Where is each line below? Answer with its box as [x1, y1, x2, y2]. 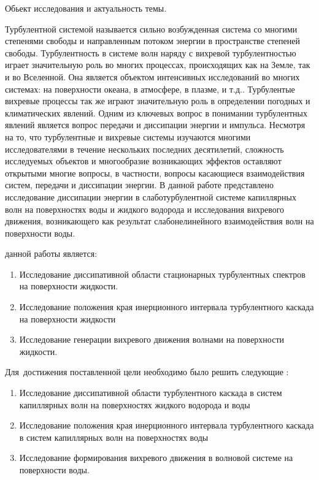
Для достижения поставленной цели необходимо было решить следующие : [5, 365, 289, 378]
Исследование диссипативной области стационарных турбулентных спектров [19, 267, 306, 280]
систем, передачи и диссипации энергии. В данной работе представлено [5, 178, 274, 191]
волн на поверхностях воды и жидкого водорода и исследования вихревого [5, 202, 285, 215]
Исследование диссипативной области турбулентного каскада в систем [19, 386, 282, 399]
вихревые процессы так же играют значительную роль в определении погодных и [5, 94, 310, 107]
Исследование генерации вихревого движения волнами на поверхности [19, 333, 285, 346]
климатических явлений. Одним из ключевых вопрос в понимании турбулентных [5, 106, 307, 119]
